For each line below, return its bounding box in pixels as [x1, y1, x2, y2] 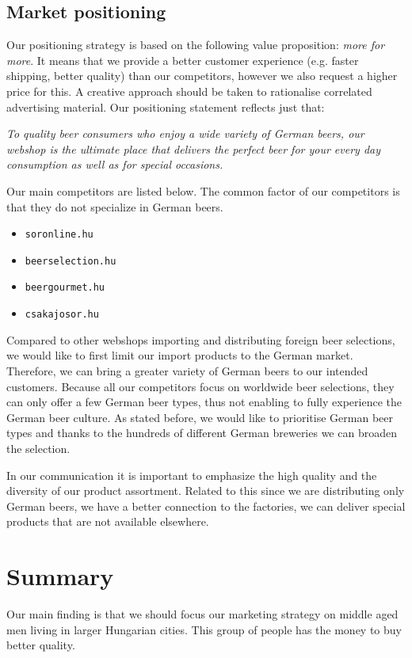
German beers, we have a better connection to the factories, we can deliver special [6, 497, 406, 514]
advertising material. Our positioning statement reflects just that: [6, 98, 325, 115]
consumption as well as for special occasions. [6, 156, 223, 173]
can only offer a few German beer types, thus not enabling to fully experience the [6, 394, 402, 410]
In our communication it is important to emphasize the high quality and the [6, 466, 377, 483]
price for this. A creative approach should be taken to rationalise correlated [6, 82, 372, 99]
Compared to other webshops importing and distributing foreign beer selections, [6, 331, 395, 348]
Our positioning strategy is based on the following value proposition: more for [6, 36, 385, 53]
